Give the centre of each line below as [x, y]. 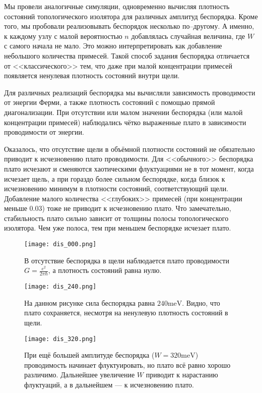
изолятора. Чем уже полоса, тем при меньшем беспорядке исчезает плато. [118, 228]
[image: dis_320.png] [60, 339]
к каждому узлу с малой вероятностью [63, 36]
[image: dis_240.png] [60, 287]
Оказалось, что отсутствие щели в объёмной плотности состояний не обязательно [129, 149]
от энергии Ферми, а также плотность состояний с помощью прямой [110, 102]
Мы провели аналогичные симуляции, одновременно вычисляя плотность [117, 6]
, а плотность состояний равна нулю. [105, 270]
